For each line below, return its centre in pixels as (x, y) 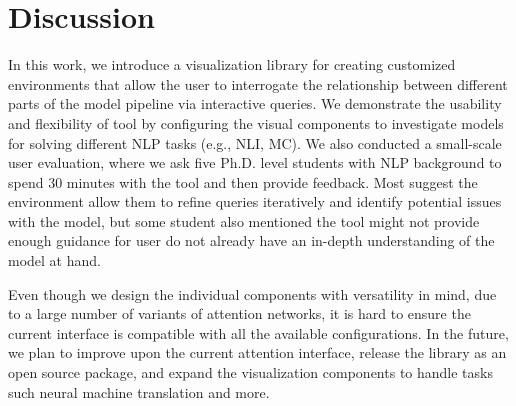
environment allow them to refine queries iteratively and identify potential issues (255, 201)
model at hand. (54, 260)
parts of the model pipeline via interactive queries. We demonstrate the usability (255, 103)
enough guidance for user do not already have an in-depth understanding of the (251, 240)
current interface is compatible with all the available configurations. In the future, (258, 332)
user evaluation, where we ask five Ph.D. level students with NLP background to (255, 162)
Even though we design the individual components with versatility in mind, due (252, 293)
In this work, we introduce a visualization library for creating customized (232, 64)
